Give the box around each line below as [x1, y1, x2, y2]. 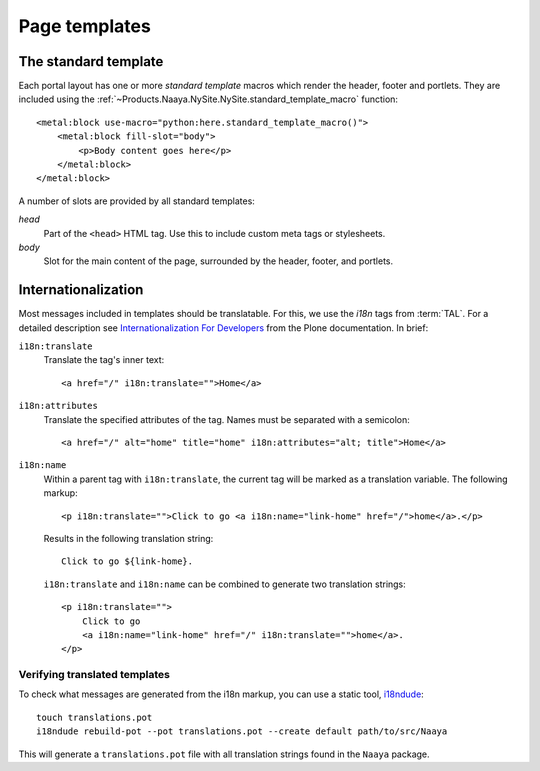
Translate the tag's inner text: [43, 354, 165, 366]
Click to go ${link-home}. [61, 556, 194, 567]
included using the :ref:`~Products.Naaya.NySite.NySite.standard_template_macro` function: [18, 93, 399, 105]
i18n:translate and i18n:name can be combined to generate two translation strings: [43, 578, 407, 590]
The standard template [18, 53, 164, 70]
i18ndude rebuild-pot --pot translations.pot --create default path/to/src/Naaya [36, 726, 448, 737]
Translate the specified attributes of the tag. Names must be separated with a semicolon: [43, 413, 410, 425]
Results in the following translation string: [43, 532, 214, 544]
